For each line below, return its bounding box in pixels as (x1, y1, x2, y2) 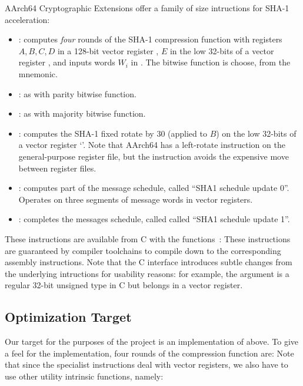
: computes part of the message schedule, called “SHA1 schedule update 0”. (18, 182, 289, 194)
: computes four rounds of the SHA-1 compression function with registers (18, 33, 282, 45)
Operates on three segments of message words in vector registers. (18, 193, 253, 205)
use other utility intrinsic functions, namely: (5, 369, 164, 382)
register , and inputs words (18, 56, 115, 68)
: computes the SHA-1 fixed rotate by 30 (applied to (18, 127, 207, 139)
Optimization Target (5, 308, 132, 326)
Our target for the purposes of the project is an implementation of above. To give (5, 335, 298, 348)
